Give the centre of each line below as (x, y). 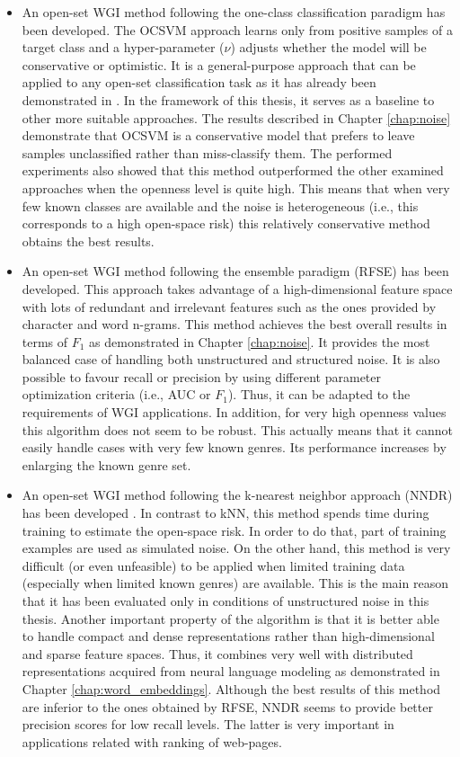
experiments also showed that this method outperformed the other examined (233, 170)
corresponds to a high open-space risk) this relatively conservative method (226, 223)
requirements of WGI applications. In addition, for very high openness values (234, 412)
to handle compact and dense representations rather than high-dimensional (228, 636)
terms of (45, 341)
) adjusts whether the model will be (328, 47)
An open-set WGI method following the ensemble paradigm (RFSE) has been (235, 271)
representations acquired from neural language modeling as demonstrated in (231, 671)
